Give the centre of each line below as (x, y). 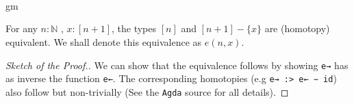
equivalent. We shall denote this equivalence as (104, 41)
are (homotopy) (297, 28)
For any (22, 28)
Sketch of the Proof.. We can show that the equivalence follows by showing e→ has (177, 65)
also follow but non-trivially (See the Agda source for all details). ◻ (147, 91)
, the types (134, 28)
